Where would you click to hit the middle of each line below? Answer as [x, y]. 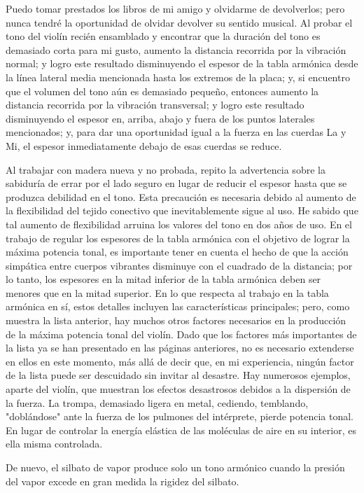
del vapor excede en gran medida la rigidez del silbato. [122, 481]
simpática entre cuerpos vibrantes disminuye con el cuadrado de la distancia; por [179, 265]
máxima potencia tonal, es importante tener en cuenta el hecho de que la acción [177, 252]
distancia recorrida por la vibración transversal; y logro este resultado [155, 105]
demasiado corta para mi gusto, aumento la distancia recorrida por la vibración [176, 49]
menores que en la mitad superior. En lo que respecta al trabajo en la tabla [167, 292]
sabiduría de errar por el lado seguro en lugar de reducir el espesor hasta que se [176, 183]
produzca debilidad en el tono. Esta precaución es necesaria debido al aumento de [181, 196]
